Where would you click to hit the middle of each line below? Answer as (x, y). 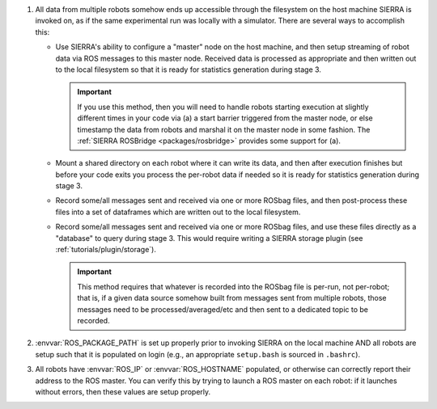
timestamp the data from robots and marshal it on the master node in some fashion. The (224, 129)
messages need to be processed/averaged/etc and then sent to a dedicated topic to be (223, 309)
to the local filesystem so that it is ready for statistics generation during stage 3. (188, 70)
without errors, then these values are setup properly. (123, 391)
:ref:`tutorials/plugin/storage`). (106, 250)
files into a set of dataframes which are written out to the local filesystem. (178, 212)
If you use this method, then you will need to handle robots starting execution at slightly (223, 107)
